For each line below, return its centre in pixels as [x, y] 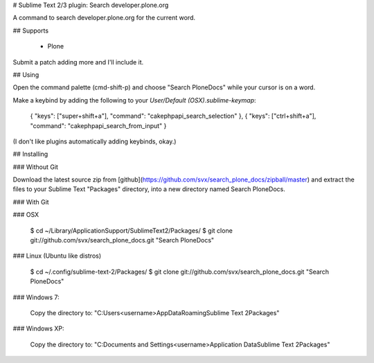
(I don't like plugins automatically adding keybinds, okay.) [95, 141]
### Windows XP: [39, 328]
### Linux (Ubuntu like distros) [57, 256]
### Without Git [36, 167]
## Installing [30, 154]
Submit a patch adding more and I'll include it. [78, 62]
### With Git [31, 202]
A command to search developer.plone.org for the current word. [104, 18]
